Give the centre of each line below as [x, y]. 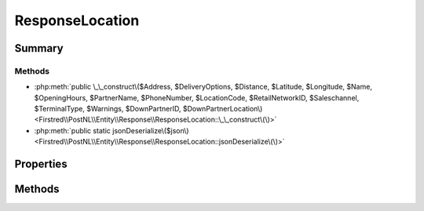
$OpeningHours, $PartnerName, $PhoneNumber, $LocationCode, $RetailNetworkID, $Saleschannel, [197, 97]
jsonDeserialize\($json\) [151, 130]
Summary [39, 48]
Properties [41, 164]
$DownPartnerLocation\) [223, 109]
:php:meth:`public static [73, 130]
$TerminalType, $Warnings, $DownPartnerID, [108, 109]
